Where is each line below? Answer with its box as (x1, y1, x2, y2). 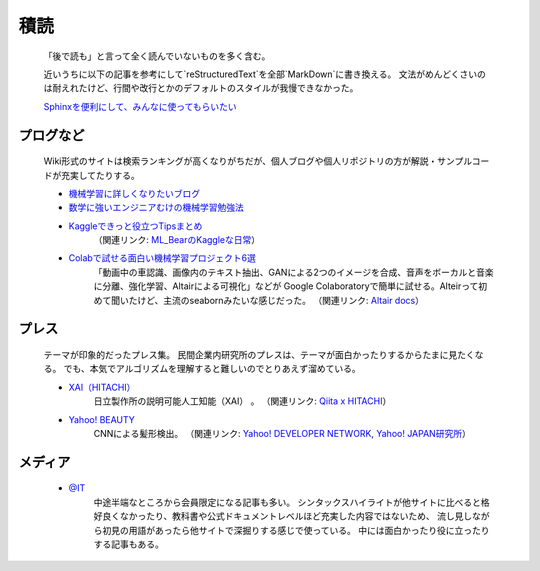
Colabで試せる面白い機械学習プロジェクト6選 (68, 252, 257, 264)
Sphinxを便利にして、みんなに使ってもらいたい (43, 100, 237, 112)
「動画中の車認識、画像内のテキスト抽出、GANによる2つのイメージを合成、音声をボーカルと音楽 (93, 266, 494, 278)
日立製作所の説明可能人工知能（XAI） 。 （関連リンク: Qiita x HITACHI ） (93, 395, 392, 407)
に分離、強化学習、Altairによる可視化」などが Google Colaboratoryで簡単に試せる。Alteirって (93, 280, 479, 292)
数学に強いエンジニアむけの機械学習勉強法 (68, 201, 244, 214)
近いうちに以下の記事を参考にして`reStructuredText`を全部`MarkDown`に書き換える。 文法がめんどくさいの (43, 68, 487, 80)
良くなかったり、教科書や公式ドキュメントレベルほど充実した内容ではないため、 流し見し (101, 510, 473, 522)
